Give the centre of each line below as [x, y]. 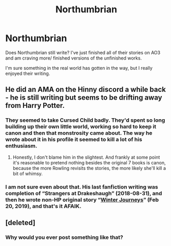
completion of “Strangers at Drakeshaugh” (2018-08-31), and [84, 193]
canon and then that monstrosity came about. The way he [79, 133]
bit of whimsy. [27, 174]
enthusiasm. [21, 146]
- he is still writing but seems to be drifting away [84, 98]
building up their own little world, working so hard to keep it [81, 127]
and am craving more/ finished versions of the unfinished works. [74, 58]
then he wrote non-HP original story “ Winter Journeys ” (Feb [82, 200]
